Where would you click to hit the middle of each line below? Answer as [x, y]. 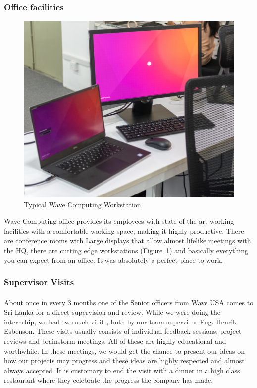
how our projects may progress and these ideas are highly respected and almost [124, 360]
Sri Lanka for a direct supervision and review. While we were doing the [112, 312]
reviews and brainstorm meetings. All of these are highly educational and [115, 341]
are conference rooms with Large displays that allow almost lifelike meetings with [128, 240]
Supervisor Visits [39, 282]
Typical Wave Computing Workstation [82, 204]
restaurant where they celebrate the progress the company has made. [109, 380]
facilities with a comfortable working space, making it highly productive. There [124, 230]
